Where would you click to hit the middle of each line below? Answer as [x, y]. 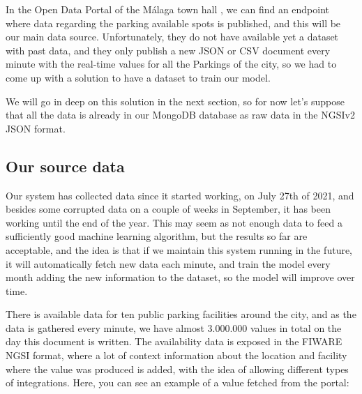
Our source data [65, 166]
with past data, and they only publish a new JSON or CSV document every [168, 50]
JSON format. [36, 128]
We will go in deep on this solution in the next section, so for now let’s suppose [175, 101]
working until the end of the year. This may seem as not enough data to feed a [174, 222]
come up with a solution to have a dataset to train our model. [138, 77]
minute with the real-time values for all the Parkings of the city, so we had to [171, 64]
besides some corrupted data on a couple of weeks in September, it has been [168, 209]
